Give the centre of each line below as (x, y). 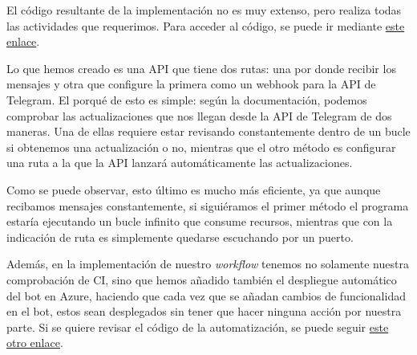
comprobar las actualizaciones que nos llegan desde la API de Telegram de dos (199, 115)
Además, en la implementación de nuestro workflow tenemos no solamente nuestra (208, 264)
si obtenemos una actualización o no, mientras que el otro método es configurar (201, 147)
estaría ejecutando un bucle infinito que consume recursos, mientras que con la (200, 221)
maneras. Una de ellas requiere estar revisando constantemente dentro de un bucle (208, 131)
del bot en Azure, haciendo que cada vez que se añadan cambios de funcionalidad (206, 295)
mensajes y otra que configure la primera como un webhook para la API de (191, 84)
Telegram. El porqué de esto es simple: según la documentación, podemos (187, 99)
